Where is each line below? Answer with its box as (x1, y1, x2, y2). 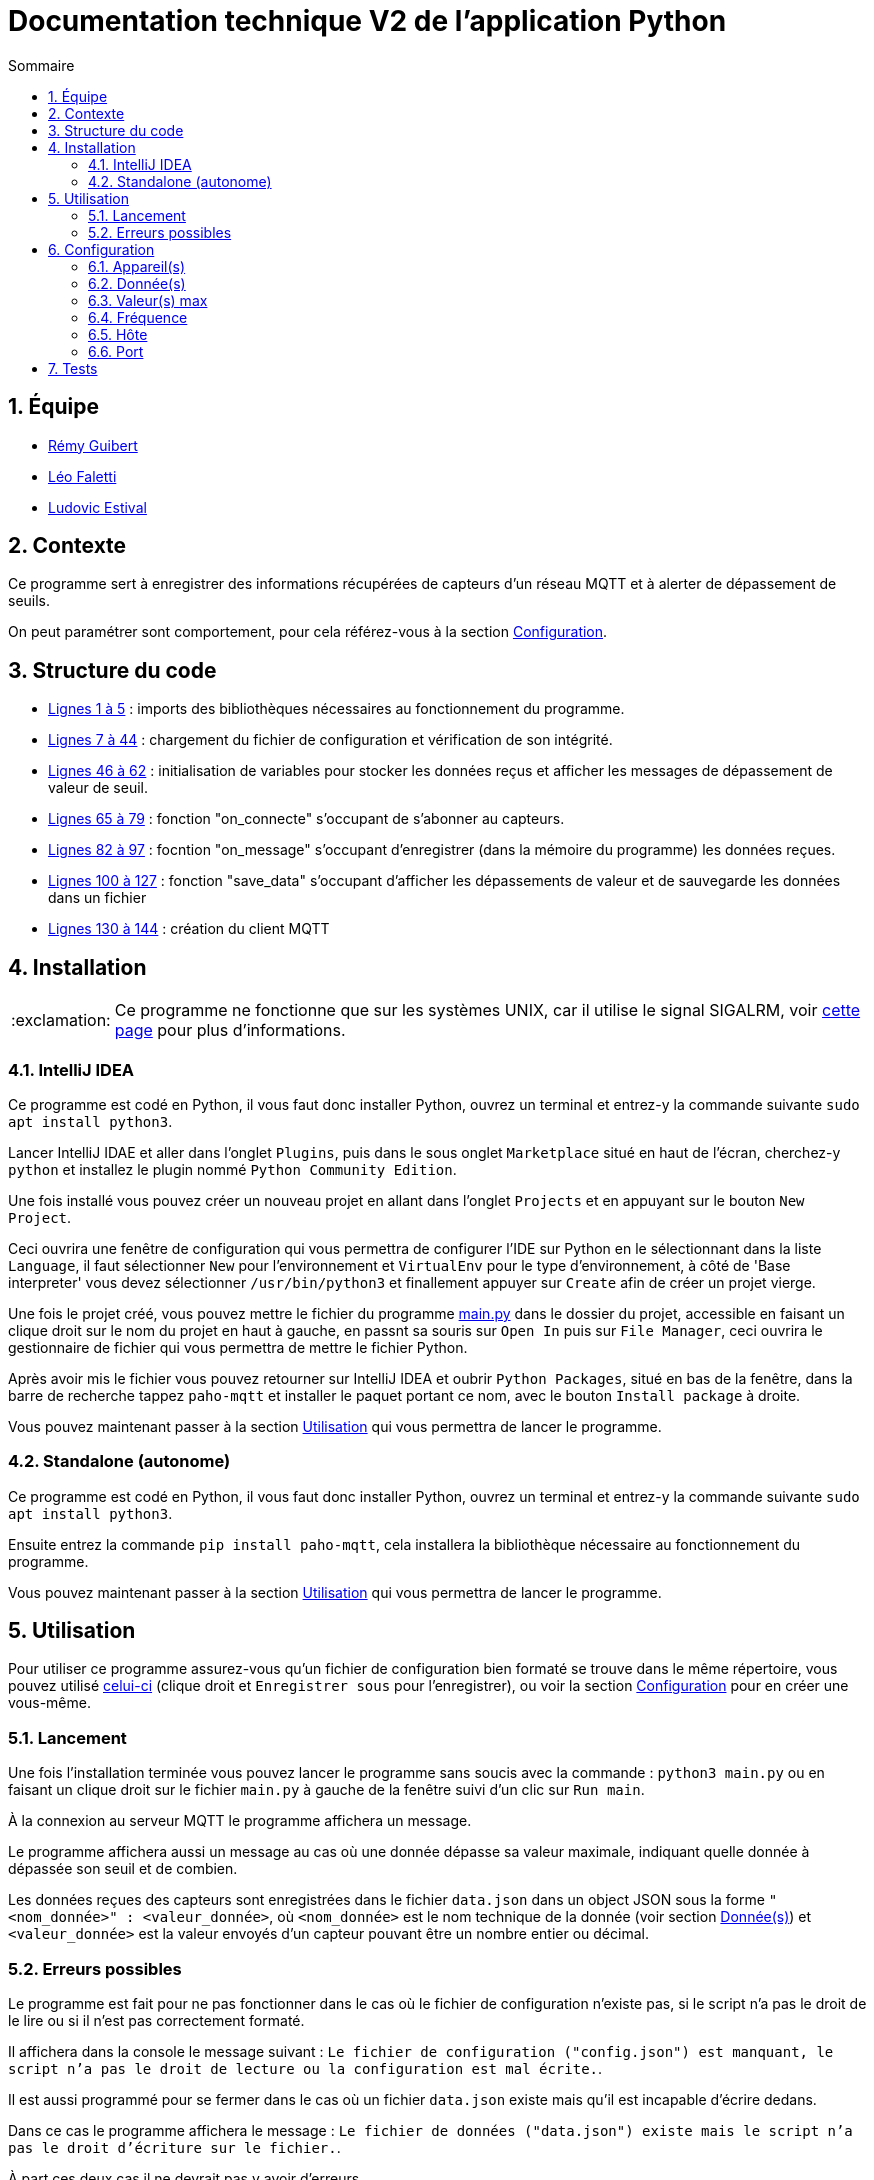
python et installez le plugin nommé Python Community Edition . (8, 1160, 457, 1178)
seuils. (8, 592, 51, 610)
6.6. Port (88, 342, 144, 360)
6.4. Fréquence (88, 308, 188, 326)
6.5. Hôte (88, 325, 148, 343)
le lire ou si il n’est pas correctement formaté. (8, 2011, 305, 2029)
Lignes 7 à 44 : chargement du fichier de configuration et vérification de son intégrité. (48, 731, 613, 749)
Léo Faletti (48, 467, 117, 485)
